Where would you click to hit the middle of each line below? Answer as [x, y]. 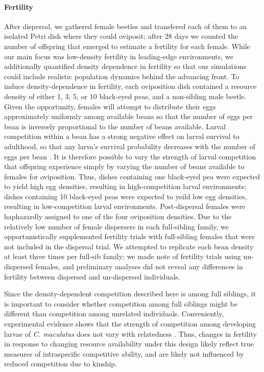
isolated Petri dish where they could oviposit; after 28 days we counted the [121, 36]
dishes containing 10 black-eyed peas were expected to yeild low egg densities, [126, 196]
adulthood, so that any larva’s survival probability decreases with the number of [130, 146]
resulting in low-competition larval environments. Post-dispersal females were [125, 206]
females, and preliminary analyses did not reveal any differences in [139, 266]
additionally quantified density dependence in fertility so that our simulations [125, 66]
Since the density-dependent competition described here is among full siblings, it [130, 294]
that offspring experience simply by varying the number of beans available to [124, 166]
